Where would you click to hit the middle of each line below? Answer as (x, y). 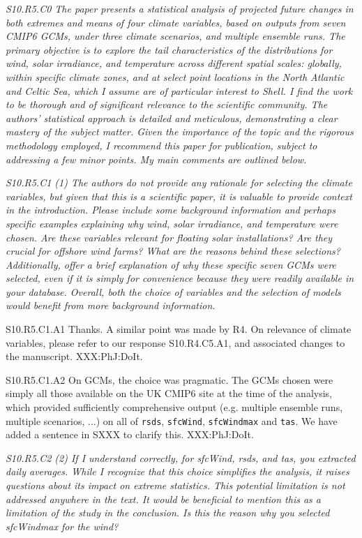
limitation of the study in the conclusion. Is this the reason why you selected (168, 513)
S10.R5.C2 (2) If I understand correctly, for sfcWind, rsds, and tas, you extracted (181, 457)
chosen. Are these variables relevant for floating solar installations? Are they (169, 237)
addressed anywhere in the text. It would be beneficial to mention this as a (164, 499)
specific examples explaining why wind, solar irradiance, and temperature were (172, 223)
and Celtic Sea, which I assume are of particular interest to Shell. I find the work (179, 90)
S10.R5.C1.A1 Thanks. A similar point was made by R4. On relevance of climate (179, 329)
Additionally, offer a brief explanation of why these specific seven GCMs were (171, 264)
